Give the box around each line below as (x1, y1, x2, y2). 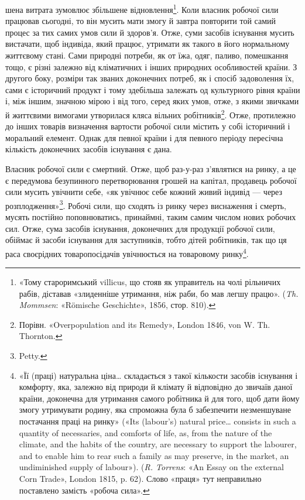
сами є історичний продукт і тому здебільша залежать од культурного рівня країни (5, 83, 300, 95)
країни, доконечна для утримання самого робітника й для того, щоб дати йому (19, 392, 300, 404)
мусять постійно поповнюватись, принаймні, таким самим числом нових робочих (5, 211, 296, 223)
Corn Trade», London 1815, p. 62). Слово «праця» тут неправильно (19, 472, 262, 484)
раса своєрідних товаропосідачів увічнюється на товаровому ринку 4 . (5, 245, 249, 259)
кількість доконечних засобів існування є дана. (5, 143, 172, 155)
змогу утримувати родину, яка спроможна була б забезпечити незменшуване (19, 403, 292, 416)
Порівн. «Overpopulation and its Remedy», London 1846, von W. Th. (19, 318, 270, 330)
